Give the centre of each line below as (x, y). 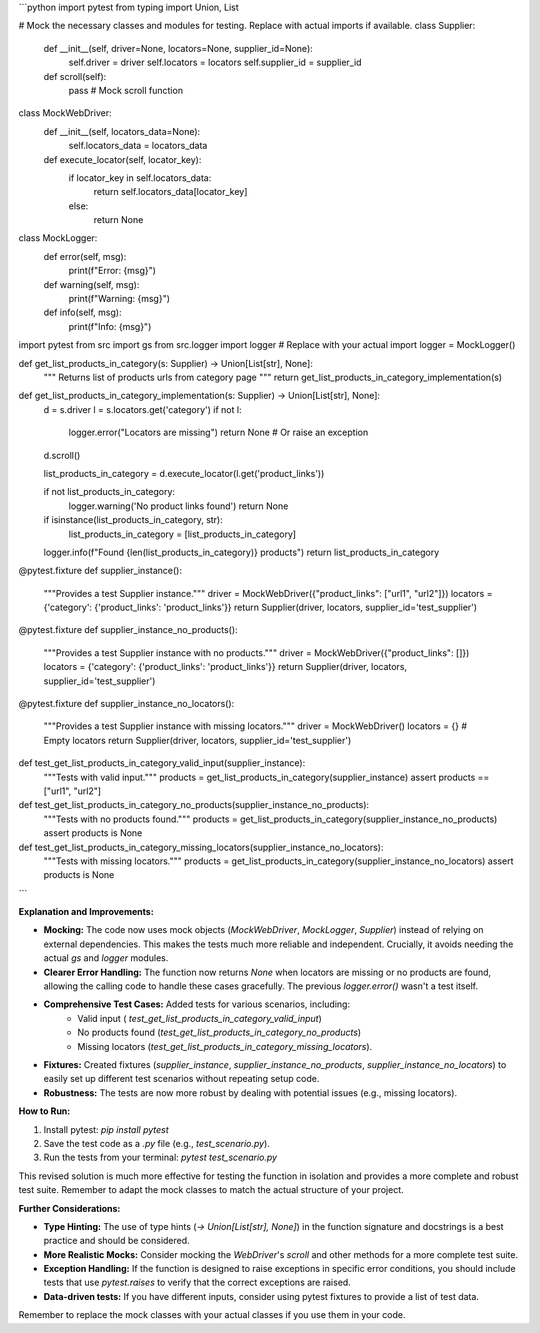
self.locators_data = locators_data (138, 146)
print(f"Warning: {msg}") (119, 299)
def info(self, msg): (82, 312)
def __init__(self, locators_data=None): (122, 131)
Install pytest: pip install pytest (106, 1129)
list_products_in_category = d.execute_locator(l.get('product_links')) (184, 473)
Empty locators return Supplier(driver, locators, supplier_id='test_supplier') (197, 740)
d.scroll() (62, 455)
